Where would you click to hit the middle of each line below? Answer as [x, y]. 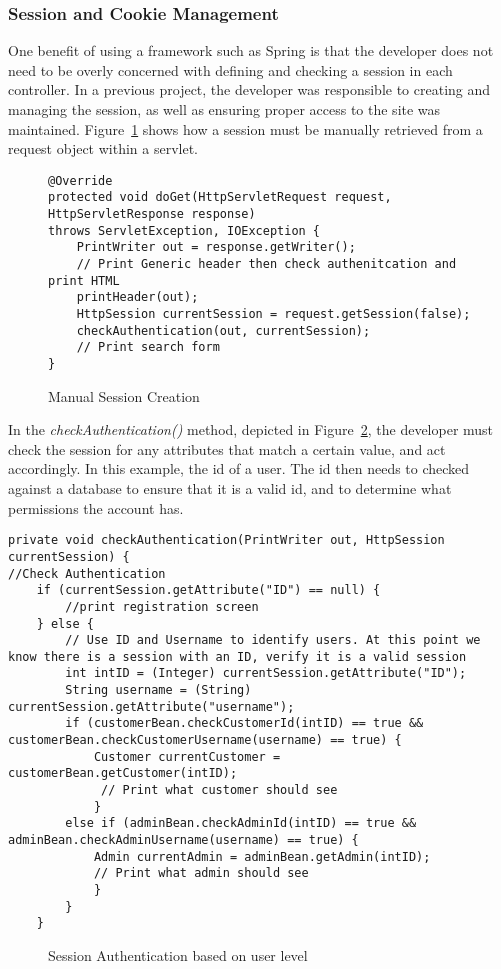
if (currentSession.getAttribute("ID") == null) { [208, 590]
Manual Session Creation [124, 395]
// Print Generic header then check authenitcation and [266, 264]
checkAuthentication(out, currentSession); [223, 330]
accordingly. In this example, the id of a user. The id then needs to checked [239, 468]
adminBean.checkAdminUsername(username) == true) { [183, 840]
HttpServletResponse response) [152, 214]
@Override [80, 180]
